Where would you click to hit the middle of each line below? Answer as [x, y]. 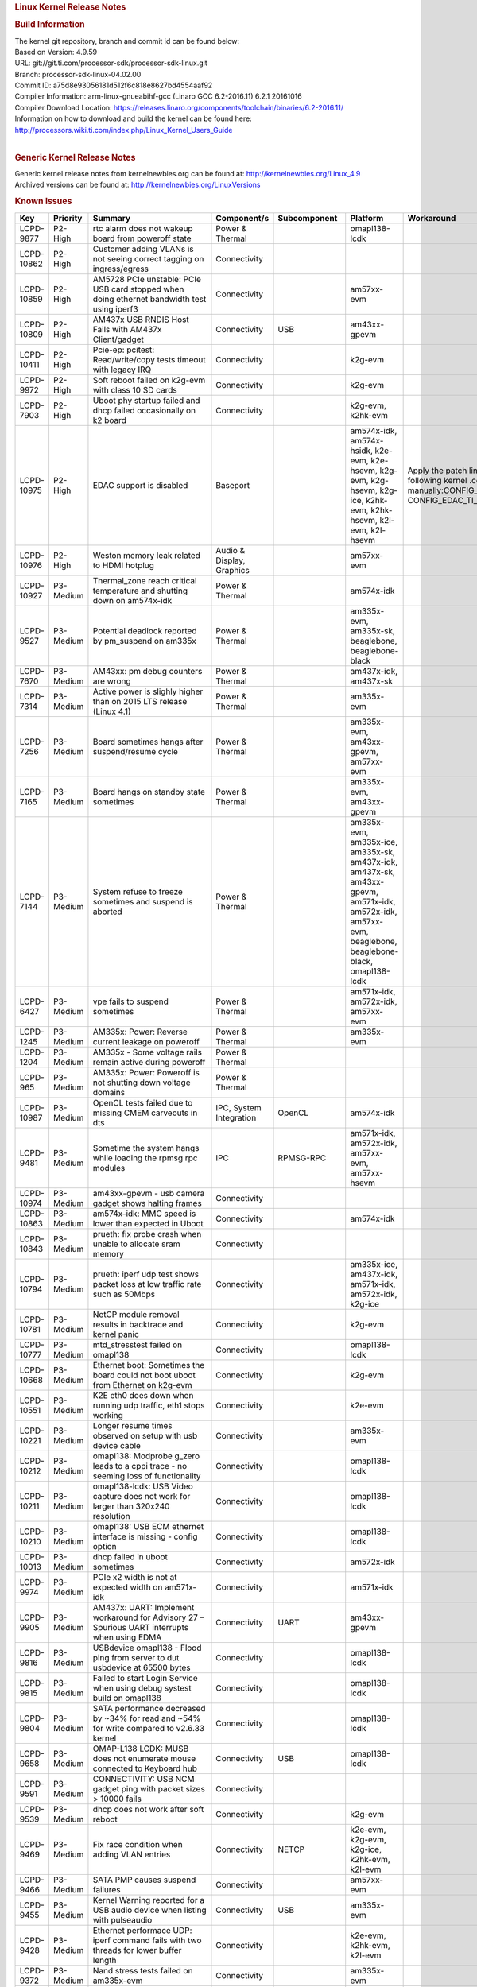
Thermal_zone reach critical [145, 580]
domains [109, 1092]
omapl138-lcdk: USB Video [143, 1486]
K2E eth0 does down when [143, 1395]
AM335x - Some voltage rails [147, 1052]
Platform [367, 218]
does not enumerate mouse [144, 1758]
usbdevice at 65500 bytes [142, 1667]
